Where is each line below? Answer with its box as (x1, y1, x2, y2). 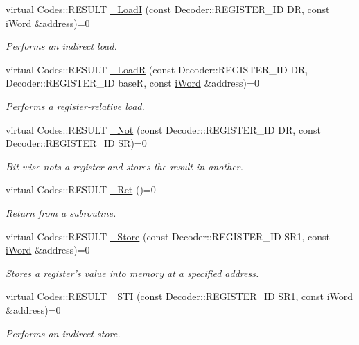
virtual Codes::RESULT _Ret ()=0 (6, 182, 156, 197)
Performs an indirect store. (6, 326, 121, 340)
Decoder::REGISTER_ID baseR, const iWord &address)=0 (6, 76, 259, 90)
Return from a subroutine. (6, 205, 116, 220)
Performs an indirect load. (6, 39, 117, 53)
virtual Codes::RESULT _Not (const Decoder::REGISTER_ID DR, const (6, 122, 321, 136)
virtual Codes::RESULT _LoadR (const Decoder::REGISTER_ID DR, (6, 62, 308, 76)
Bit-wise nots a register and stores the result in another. (6, 159, 243, 173)
